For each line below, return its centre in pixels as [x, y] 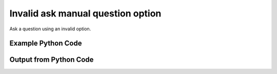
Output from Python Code [52, 60]
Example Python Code [46, 43]
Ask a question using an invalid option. [50, 29]
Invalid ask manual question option [85, 13]
